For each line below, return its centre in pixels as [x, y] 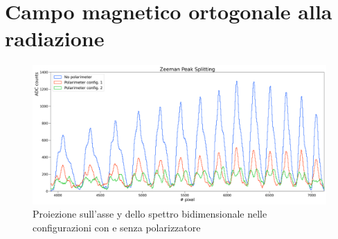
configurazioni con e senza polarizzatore [117, 227]
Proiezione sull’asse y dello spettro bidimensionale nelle [150, 214]
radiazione [55, 38]
